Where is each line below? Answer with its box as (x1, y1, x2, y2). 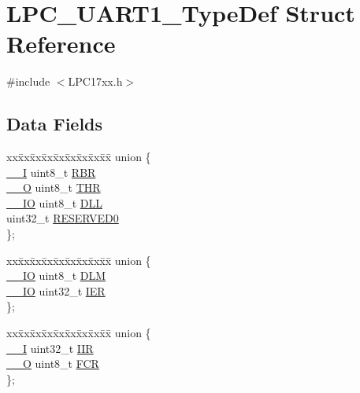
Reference (6, 28, 116, 60)
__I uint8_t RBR (6, 163, 96, 180)
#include (6, 73, 50, 90)
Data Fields (6, 112, 103, 136)
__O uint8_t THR (6, 179, 101, 196)
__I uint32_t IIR (6, 340, 94, 356)
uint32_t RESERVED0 (6, 210, 119, 226)
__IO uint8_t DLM (6, 267, 106, 284)
